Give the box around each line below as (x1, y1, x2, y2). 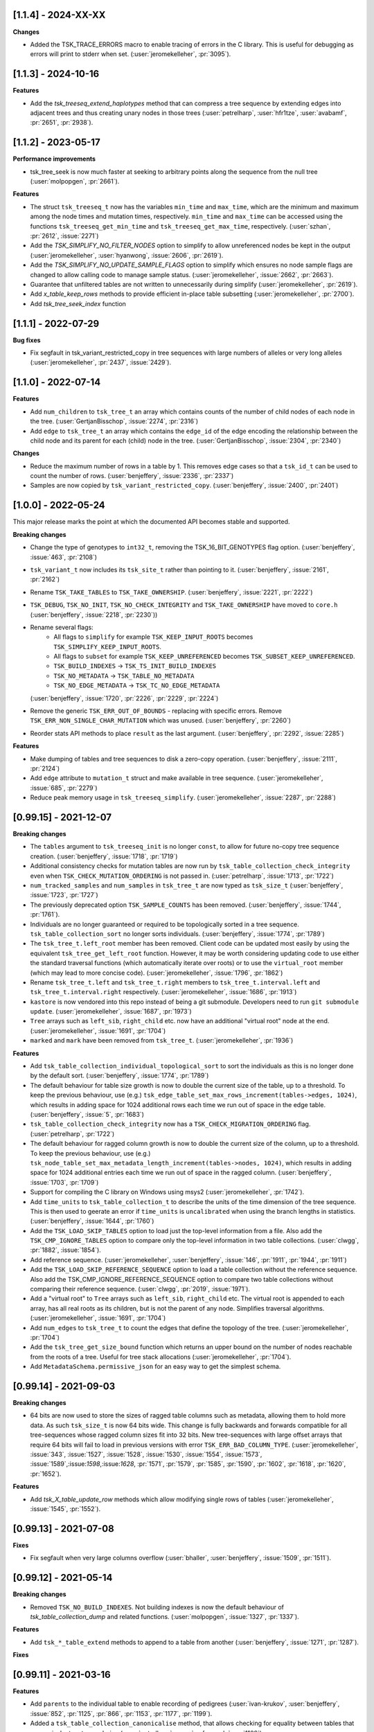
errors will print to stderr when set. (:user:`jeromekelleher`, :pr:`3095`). (30, 50, 231, 58)
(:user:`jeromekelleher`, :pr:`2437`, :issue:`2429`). (30, 358, 172, 366)
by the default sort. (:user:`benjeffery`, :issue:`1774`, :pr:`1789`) (30, 1071, 209, 1080)
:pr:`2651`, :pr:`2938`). (30, 118, 93, 127)
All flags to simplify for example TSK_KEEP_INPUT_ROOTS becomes (53, 633, 253, 641)
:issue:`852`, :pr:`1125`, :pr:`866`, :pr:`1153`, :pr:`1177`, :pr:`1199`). (30, 1709, 213, 1717)
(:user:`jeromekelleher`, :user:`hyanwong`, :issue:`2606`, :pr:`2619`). (30, 251, 224, 259)
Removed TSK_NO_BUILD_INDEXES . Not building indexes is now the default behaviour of (30, 1602, 284, 1611)
